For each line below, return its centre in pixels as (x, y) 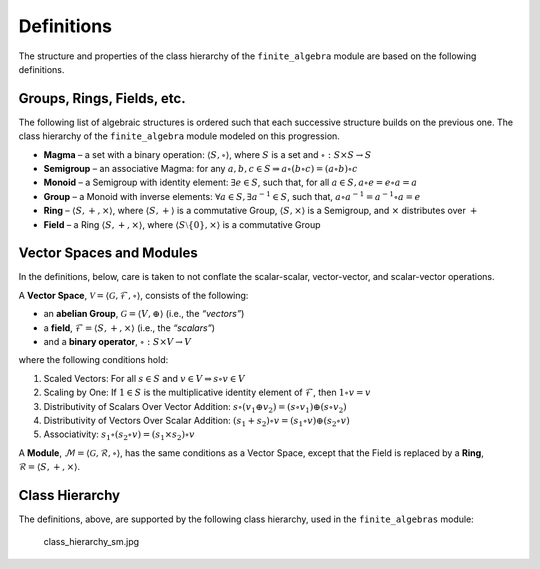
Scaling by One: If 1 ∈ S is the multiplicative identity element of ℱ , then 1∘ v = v (207, 392)
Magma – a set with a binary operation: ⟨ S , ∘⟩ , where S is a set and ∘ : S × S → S (207, 154)
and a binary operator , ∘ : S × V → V (117, 342)
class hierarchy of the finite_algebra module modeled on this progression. (179, 136)
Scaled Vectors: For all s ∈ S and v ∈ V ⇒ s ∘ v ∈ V (144, 378)
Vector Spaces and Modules (108, 253)
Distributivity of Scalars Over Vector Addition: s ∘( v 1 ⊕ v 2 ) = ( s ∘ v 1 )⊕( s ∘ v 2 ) (195, 407)
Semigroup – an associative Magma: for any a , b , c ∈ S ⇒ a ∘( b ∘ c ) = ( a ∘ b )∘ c (201, 169)
